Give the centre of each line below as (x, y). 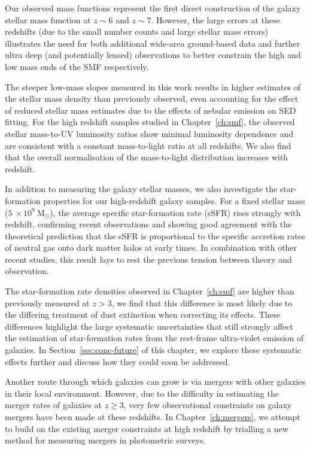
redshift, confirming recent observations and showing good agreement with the (148, 224)
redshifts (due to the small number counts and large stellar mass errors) (136, 31)
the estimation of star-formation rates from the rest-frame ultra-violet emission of (154, 338)
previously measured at (47, 302)
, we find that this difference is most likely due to (202, 302)
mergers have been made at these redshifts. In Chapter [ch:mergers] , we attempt (153, 416)
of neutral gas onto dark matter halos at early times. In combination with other (151, 247)
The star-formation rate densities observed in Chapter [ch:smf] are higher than (150, 291)
